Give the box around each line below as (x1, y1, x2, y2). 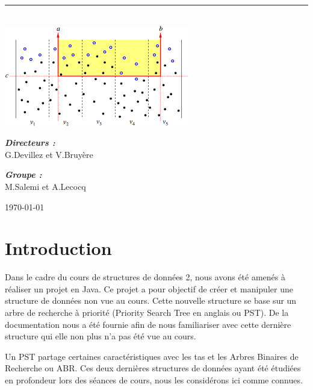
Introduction (5, 236, 112, 260)
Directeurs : (5, 136, 55, 149)
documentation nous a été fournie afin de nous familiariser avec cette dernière (5, 318, 291, 330)
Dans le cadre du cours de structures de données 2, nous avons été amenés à (5, 271, 286, 283)
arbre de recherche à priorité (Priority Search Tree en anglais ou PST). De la (5, 306, 289, 319)
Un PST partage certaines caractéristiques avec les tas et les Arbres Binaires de (5, 350, 299, 362)
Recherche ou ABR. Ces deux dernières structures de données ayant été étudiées (5, 362, 301, 374)
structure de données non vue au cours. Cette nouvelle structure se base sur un (5, 294, 297, 307)
